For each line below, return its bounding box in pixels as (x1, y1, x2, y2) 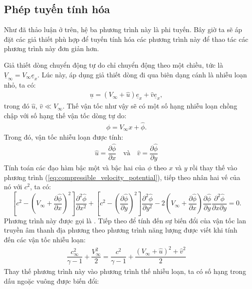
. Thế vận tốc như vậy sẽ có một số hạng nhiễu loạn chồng (62, 101, 237, 111)
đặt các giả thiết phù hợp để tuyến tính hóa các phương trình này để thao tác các (4, 34, 249, 44)
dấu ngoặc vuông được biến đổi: (4, 275, 99, 286)
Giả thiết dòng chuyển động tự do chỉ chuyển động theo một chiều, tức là (4, 59, 223, 70)
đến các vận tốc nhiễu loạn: (4, 235, 86, 244)
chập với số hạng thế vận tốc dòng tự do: (4, 110, 126, 120)
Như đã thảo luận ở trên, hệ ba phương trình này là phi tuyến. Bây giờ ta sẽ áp (4, 24, 242, 35)
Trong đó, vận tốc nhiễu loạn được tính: (4, 132, 124, 142)
